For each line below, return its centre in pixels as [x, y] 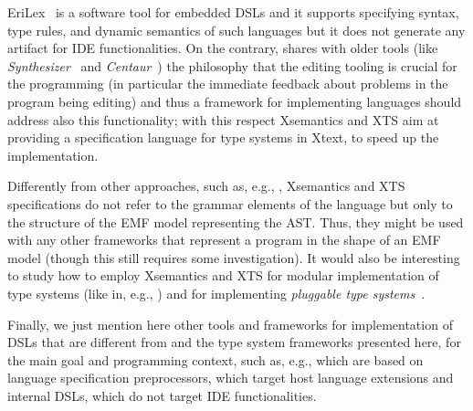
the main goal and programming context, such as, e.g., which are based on [215, 359]
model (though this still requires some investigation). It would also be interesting [234, 257]
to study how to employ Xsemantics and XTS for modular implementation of [223, 275]
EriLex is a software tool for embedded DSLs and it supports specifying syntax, [233, 12]
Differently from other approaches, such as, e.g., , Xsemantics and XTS [206, 186]
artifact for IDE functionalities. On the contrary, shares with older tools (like [223, 48]
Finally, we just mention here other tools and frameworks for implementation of [230, 324]
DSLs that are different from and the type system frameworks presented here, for [234, 342]
